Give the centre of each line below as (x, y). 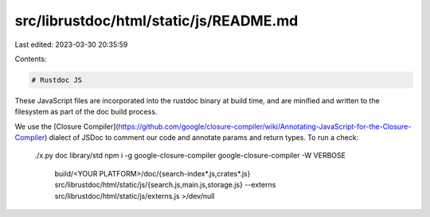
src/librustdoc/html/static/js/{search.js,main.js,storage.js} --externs (165, 185)
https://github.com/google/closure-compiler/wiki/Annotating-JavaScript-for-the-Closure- (265, 126)
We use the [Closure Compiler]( (66, 126)
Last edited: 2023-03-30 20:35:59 (71, 45)
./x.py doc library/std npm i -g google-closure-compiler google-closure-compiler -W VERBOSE (190, 156)
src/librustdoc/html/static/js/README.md (156, 21)
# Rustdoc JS (57, 80)
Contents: (31, 59)
